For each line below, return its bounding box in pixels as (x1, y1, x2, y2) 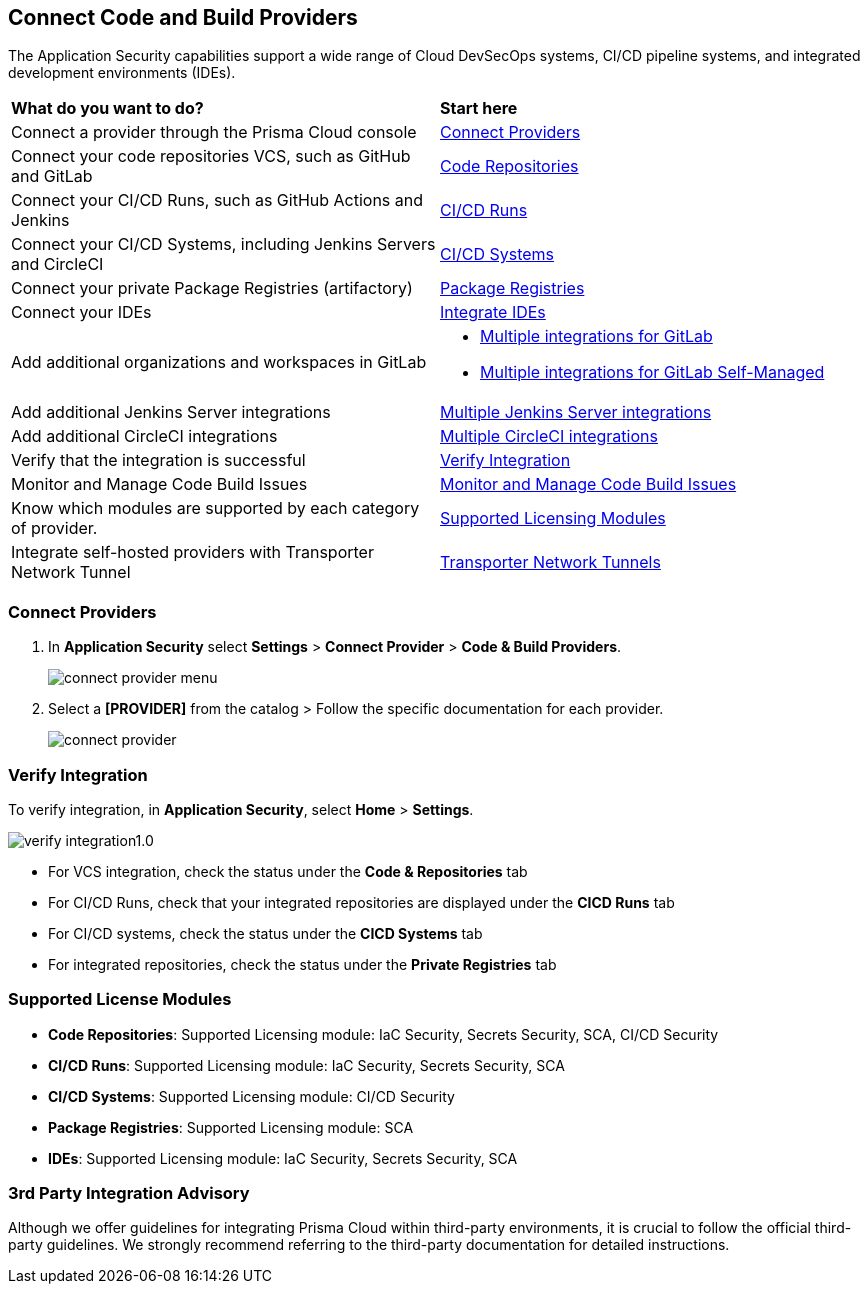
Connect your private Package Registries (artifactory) (11, 278, 413, 299)
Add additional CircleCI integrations (11, 426, 278, 447)
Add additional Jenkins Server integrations (11, 402, 331, 423)
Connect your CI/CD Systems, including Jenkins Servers (11, 234, 436, 255)
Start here (440, 98, 518, 119)
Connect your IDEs (11, 302, 152, 323)
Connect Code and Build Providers (8, 5, 358, 30)
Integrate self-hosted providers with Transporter (11, 542, 374, 563)
